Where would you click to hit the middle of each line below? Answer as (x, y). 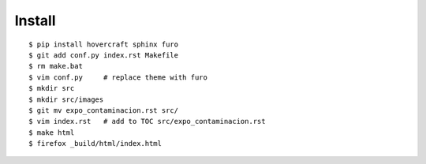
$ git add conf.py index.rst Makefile (104, 55)
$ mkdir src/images (66, 99)
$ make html (52, 132)
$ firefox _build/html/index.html (95, 143)
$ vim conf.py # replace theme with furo (118, 77)
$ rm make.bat (56, 66)
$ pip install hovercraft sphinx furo (104, 44)
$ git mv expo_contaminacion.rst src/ (104, 110)
